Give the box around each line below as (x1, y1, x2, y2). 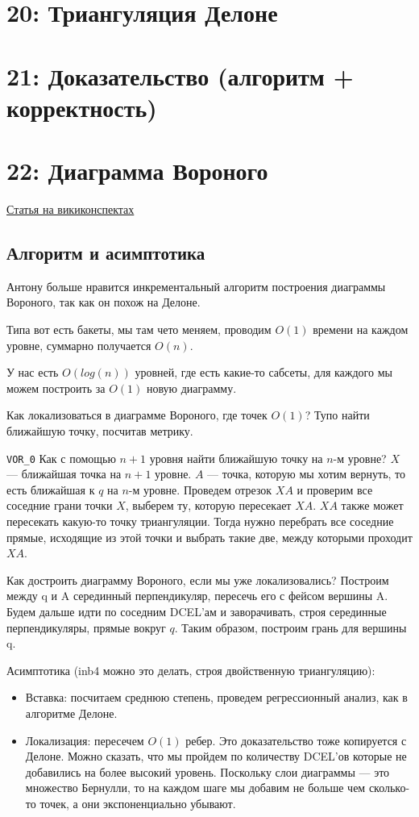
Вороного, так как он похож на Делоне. (6, 294, 201, 311)
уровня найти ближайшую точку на (149, 449, 323, 466)
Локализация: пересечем (25, 732, 144, 748)
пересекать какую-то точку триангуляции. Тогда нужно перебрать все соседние (6, 513, 394, 530)
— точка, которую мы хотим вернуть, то (207, 465, 406, 482)
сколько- (368, 779, 410, 796)
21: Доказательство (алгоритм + (6, 59, 354, 92)
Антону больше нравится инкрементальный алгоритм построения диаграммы (6, 277, 386, 294)
